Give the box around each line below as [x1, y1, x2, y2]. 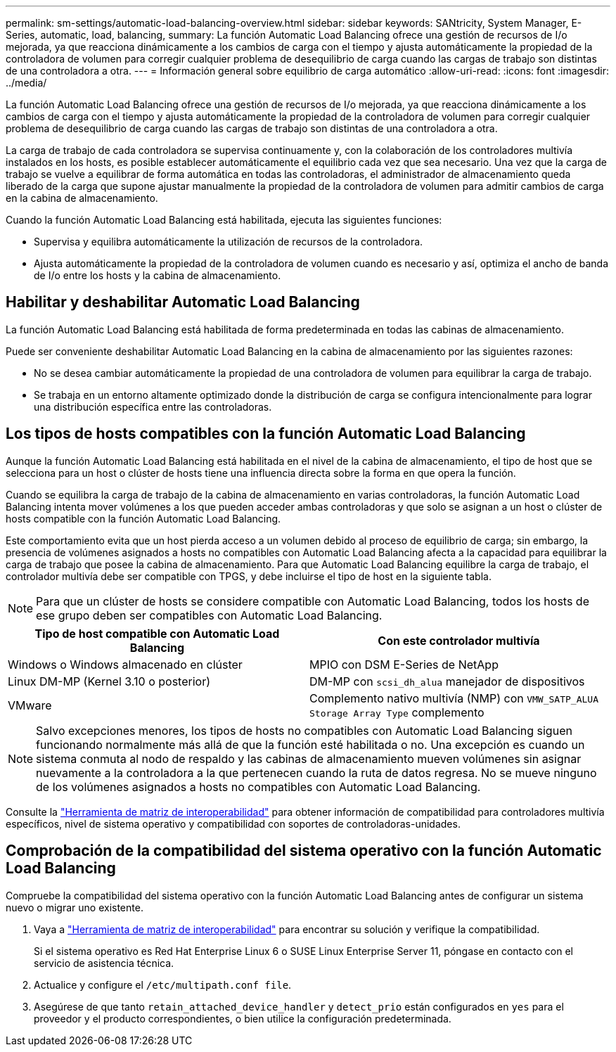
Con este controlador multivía [378, 633, 540, 648]
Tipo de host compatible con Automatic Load [34, 626, 280, 641]
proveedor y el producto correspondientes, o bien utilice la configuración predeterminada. [34, 1012, 451, 1025]
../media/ [6, 77, 47, 89]
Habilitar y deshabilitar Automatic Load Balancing [6, 293, 360, 312]
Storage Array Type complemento [309, 705, 485, 719]
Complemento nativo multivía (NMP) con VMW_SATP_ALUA [309, 691, 598, 705]
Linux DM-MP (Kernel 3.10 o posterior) [8, 674, 211, 688]
